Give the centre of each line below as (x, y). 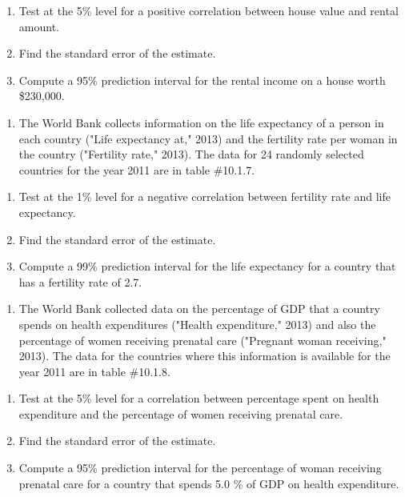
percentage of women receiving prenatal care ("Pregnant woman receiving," (202, 340)
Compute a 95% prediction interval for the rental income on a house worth (202, 80)
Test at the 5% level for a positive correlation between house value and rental (209, 10)
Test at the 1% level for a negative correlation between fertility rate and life (205, 196)
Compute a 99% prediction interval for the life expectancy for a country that (207, 266)
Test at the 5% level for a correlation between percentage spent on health (199, 398)
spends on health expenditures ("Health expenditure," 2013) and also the (197, 324)
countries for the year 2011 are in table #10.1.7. (137, 169)
